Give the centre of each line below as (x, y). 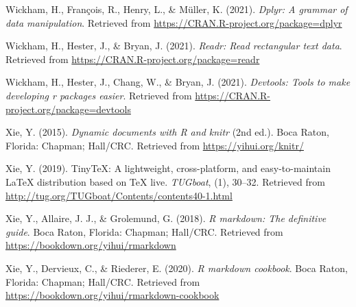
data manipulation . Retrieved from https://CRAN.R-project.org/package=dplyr (174, 22)
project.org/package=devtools (68, 109)
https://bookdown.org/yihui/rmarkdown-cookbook (112, 295)
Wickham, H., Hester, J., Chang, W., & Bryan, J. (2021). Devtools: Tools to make (178, 82)
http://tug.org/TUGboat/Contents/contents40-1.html (119, 195)
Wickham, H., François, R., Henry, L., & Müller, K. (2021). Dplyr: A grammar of (177, 9)
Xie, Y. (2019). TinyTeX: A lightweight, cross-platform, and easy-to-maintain (168, 168)
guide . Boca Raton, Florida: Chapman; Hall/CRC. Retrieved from (144, 231)
